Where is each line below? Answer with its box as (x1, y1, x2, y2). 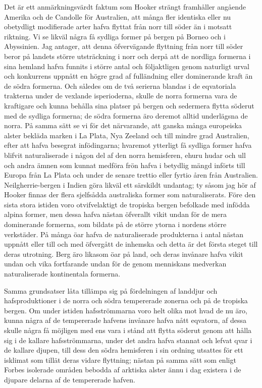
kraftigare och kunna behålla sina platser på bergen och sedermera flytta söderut (4, 100, 254, 110)
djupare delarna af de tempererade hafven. (4, 374, 135, 384)
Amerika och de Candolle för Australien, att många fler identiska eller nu (4, 11, 231, 22)
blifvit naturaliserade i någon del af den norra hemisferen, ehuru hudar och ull (4, 149, 246, 160)
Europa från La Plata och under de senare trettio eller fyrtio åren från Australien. (4, 170, 258, 180)
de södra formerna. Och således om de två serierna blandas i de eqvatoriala (4, 80, 236, 91)
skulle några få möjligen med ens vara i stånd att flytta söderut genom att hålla (4, 325, 252, 335)
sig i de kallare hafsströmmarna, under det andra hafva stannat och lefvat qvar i (4, 335, 252, 345)
